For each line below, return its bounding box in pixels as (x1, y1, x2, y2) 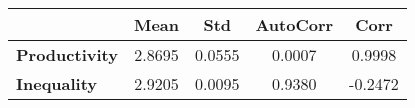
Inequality (16, 72, 98, 95)
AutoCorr (255, 13, 334, 36)
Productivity (16, 43, 118, 66)
